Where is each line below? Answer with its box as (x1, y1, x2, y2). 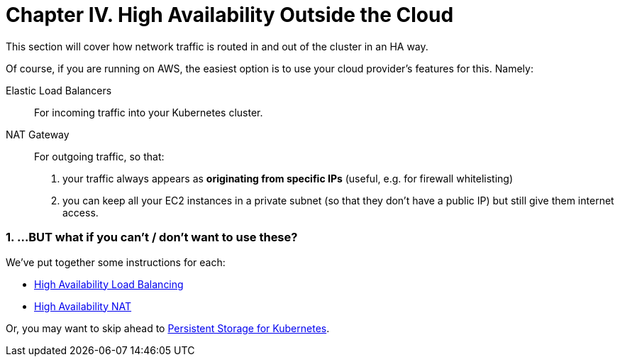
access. (62, 206, 99, 219)
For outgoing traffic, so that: (34, 150, 165, 163)
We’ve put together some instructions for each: (6, 256, 226, 268)
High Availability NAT (34, 300, 132, 312)
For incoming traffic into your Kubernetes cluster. (34, 106, 263, 119)
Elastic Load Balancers (6, 84, 112, 97)
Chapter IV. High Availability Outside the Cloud (6, 3, 454, 27)
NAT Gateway (6, 128, 70, 141)
